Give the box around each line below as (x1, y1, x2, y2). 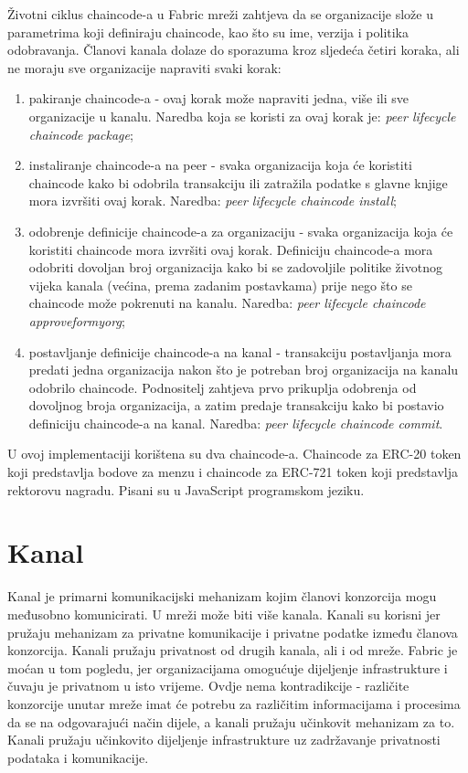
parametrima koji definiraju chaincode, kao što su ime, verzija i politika (7, 22, 409, 41)
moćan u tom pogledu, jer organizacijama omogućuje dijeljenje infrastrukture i (7, 658, 448, 677)
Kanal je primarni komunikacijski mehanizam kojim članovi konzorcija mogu (7, 587, 437, 606)
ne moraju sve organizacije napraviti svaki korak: (7, 58, 282, 77)
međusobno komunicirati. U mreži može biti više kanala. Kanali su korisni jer (7, 604, 441, 623)
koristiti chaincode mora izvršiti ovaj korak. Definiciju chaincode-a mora (28, 239, 433, 259)
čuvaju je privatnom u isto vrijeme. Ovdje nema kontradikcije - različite (7, 676, 409, 695)
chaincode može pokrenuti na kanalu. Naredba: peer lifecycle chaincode (28, 293, 426, 312)
